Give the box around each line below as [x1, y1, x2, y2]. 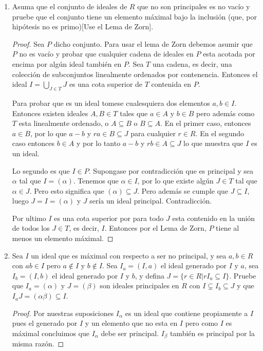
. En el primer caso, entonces [160, 118, 251, 128]
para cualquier [130, 127, 176, 138]
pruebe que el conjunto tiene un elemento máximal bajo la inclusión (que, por [12, 11, 257, 22]
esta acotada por [203, 48, 255, 59]
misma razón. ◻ [12, 338, 64, 349]
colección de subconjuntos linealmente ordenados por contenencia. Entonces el [12, 68, 258, 79]
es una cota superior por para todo [54, 212, 164, 223]
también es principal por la [170, 327, 255, 338]
